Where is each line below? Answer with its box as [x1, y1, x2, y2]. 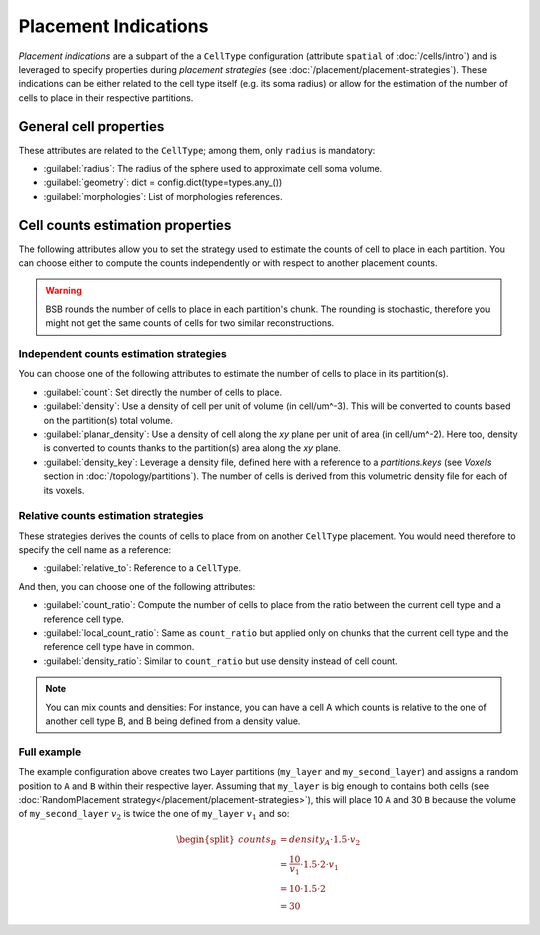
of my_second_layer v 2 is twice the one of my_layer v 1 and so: [18, 808, 290, 822]
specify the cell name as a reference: [18, 544, 172, 556]
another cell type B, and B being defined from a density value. [45, 715, 301, 727]
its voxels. [43, 484, 85, 496]
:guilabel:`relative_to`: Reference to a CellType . [43, 562, 242, 574]
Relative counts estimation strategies [18, 509, 204, 523]
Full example [18, 745, 82, 759]
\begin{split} [176, 834, 235, 845]
